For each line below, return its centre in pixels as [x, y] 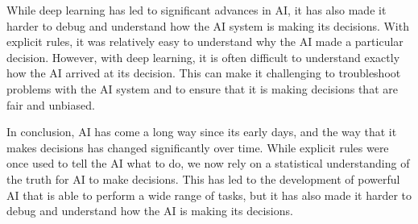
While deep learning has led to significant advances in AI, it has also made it [197, 10]
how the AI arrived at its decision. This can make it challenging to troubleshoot [204, 73]
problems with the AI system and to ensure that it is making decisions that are [202, 88]
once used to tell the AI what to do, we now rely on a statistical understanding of [208, 163]
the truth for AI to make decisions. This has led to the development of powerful [203, 178]
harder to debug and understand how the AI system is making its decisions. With [208, 25]
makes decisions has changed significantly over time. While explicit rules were [198, 147]
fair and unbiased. [51, 104]
